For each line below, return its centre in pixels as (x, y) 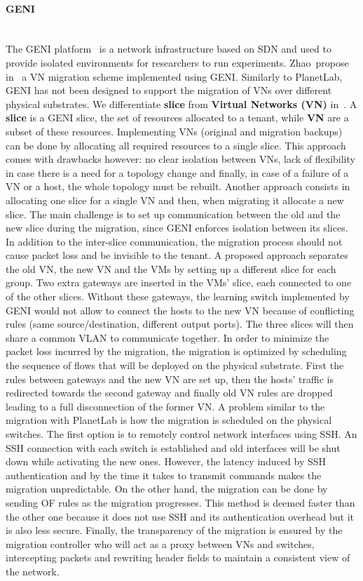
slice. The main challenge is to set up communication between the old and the (173, 214)
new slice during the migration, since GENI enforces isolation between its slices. (177, 228)
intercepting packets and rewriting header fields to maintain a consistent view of (178, 557)
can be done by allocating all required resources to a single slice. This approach (176, 145)
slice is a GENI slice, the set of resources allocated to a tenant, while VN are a (177, 118)
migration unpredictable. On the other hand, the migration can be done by (167, 489)
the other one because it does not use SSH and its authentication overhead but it (180, 516)
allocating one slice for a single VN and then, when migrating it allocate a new (175, 200)
